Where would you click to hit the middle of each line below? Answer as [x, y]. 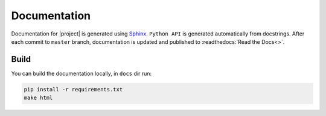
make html [38, 98]
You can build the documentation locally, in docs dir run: [81, 73]
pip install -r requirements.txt [73, 89]
